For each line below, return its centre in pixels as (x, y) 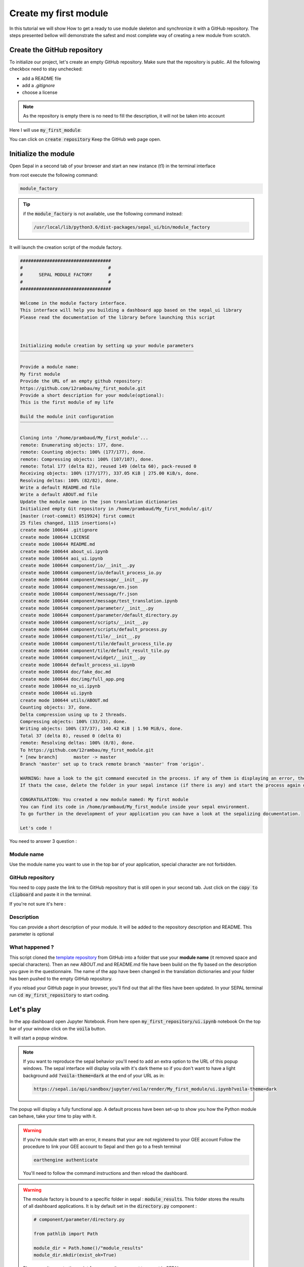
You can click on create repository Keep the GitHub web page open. (85, 139)
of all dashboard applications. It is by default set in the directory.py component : (110, 1206)
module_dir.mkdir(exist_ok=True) (75, 1255)
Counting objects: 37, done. (56, 707)
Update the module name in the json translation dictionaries (99, 501)
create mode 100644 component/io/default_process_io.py (91, 572)
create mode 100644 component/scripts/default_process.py (93, 629)
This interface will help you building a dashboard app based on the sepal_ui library (131, 310)
